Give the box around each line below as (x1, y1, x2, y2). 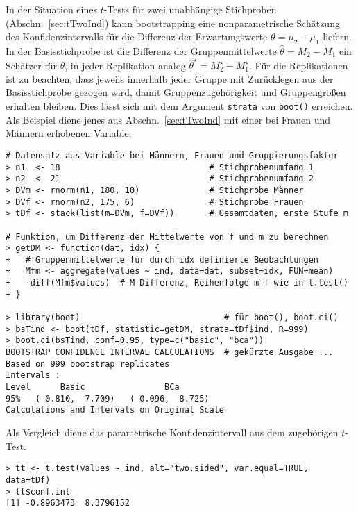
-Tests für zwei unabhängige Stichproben (103, 2, 277, 16)
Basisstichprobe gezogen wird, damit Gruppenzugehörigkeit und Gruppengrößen (6, 85, 346, 99)
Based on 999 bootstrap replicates (6, 358, 170, 369)
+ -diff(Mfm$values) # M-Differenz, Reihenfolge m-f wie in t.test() (6, 278, 348, 288)
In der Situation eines (6, 2, 97, 16)
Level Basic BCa (6, 382, 180, 393)
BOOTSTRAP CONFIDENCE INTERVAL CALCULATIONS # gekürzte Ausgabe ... (6, 347, 334, 358)
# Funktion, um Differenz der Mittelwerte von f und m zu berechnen (6, 231, 329, 242)
